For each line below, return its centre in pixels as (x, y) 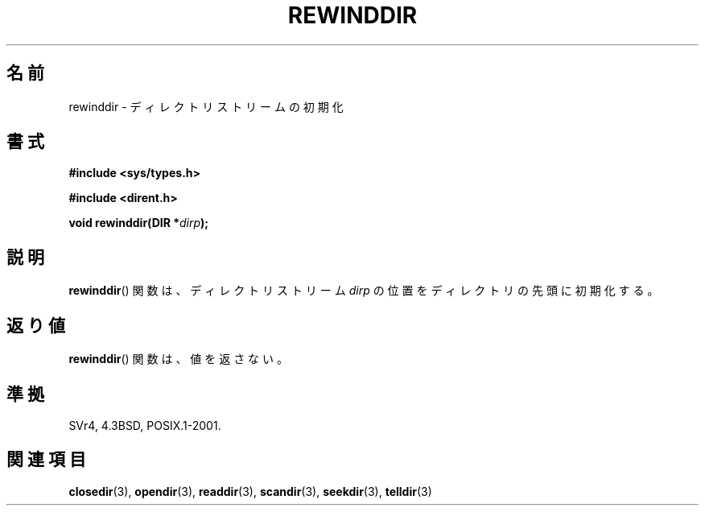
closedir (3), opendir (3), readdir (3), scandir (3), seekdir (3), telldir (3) (250, 491)
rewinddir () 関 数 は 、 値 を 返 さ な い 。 (178, 359)
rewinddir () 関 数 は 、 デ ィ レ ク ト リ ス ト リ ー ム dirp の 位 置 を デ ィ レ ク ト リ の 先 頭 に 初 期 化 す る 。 (364, 291)
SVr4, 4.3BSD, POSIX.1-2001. (145, 425)
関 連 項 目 (46, 460)
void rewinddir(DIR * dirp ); (139, 223)
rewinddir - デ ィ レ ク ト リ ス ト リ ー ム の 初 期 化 (206, 106)
